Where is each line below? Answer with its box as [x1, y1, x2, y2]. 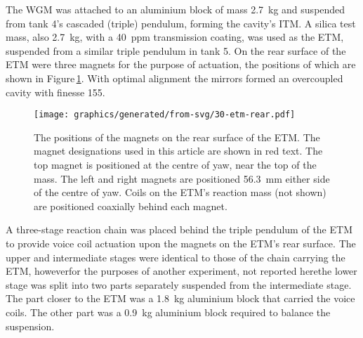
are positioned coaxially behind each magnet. [34, 198, 227, 213]
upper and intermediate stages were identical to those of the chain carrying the [6, 249, 345, 264]
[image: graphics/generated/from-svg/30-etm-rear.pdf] [34, 110, 296, 120]
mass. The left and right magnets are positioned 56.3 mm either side [34, 171, 330, 186]
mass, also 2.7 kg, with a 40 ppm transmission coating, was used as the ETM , [6, 30, 344, 44]
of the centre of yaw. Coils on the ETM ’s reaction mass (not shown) [34, 185, 326, 200]
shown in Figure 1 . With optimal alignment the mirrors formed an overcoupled [6, 70, 343, 85]
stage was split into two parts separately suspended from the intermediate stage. [6, 277, 352, 292]
